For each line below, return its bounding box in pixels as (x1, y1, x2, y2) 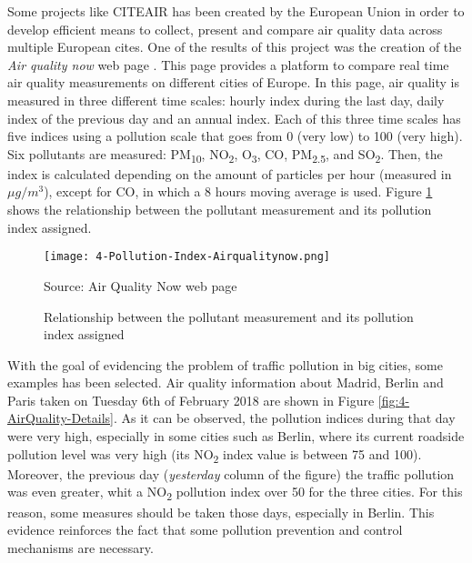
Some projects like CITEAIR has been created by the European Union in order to (7, 2, 465, 20)
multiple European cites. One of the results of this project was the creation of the (7, 37, 462, 56)
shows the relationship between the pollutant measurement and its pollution (7, 200, 432, 219)
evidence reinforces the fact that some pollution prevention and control (7, 520, 403, 539)
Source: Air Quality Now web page (44, 276, 237, 295)
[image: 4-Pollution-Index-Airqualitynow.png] (44, 250, 330, 264)
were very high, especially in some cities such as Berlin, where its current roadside (7, 427, 465, 446)
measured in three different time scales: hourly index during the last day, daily (7, 90, 445, 109)
